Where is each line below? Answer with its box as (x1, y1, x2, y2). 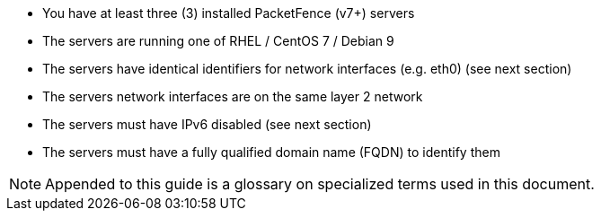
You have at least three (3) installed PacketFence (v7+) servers (42, 5, 415, 21)
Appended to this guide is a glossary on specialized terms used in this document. (45, 175, 595, 193)
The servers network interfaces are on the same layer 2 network (42, 89, 423, 104)
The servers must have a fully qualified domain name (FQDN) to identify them (42, 144, 500, 160)
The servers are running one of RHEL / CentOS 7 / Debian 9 (42, 33, 394, 48)
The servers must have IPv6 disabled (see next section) (42, 117, 372, 132)
